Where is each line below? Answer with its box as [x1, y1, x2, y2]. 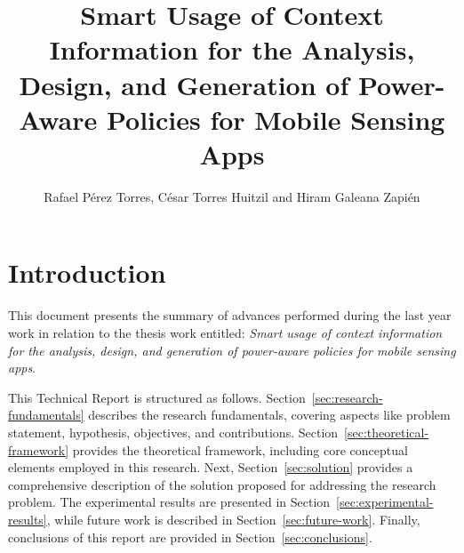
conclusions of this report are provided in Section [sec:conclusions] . [8, 527, 372, 546]
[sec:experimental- [336, 493, 434, 511]
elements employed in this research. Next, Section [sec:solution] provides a [8, 458, 413, 477]
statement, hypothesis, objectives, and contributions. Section [8, 422, 339, 441]
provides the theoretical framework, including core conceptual [72, 440, 408, 459]
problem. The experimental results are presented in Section [8, 493, 331, 511]
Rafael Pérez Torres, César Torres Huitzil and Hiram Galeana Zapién [44, 187, 420, 205]
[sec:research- [311, 388, 383, 406]
